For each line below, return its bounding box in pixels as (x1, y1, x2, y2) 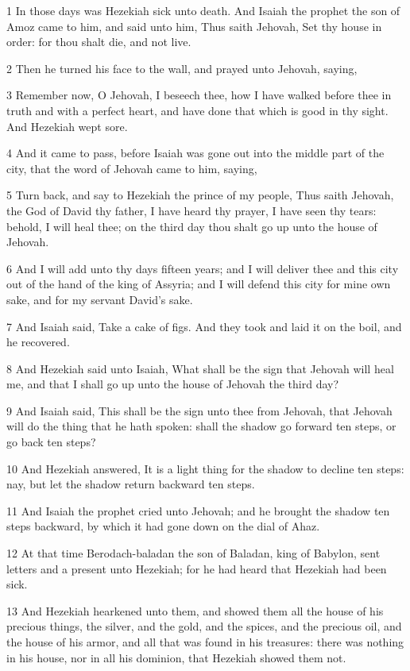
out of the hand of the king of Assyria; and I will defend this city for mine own (6, 276, 391, 292)
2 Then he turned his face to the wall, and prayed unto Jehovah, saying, (6, 60, 358, 76)
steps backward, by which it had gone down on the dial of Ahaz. (6, 518, 320, 534)
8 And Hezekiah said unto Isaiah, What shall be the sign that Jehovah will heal (6, 360, 394, 376)
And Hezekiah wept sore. (6, 118, 128, 134)
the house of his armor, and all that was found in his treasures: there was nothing (6, 634, 404, 650)
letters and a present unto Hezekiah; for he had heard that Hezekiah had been (6, 560, 387, 577)
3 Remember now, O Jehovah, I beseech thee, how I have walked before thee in (6, 87, 392, 103)
